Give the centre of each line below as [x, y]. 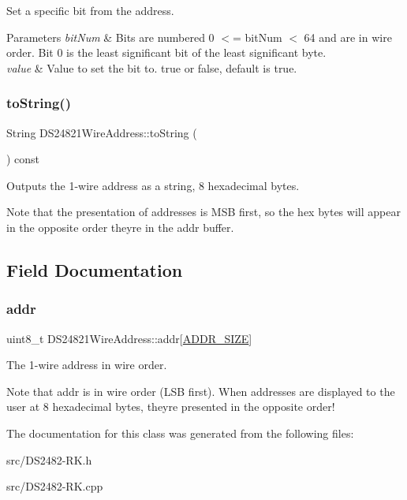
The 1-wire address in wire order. [87, 365]
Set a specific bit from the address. [90, 10]
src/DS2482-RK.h [49, 459]
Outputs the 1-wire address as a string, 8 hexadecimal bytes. [153, 185]
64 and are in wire [348, 37]
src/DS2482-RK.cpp [55, 486]
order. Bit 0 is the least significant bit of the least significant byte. [166, 52]
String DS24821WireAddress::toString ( [102, 132]
